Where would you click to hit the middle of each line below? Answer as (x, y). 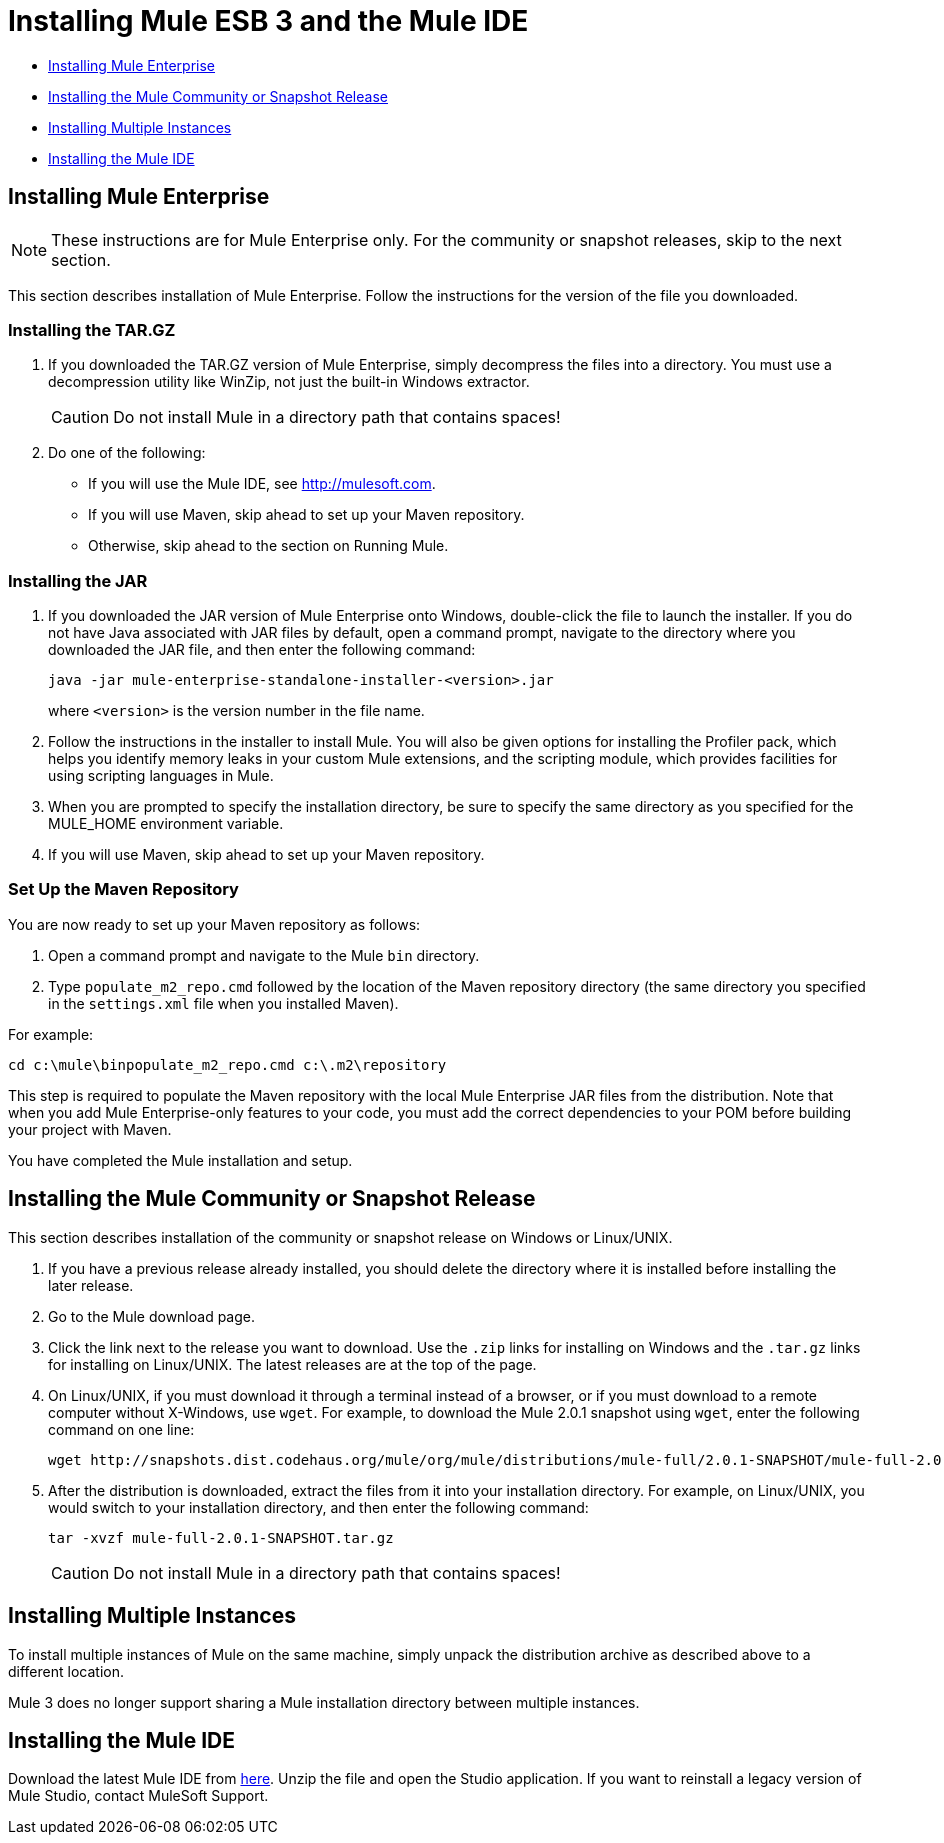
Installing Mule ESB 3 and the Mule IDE (268, 21)
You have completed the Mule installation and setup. (180, 1160)
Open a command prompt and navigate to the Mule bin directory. (264, 955)
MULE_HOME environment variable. (166, 824)
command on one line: (121, 1429)
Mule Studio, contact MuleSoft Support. (138, 1796)
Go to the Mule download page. (152, 1316)
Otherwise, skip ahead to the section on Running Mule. (268, 546)
